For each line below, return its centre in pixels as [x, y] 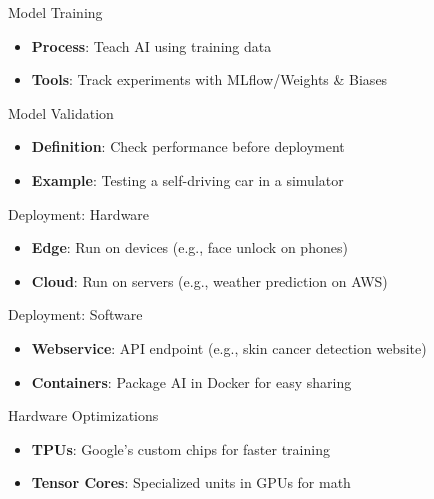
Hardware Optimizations [83, 415]
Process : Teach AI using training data [151, 45]
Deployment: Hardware [79, 213]
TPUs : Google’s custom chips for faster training [180, 448]
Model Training [55, 12]
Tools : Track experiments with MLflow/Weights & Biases [209, 79]
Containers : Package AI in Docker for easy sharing [191, 381]
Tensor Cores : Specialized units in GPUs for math [191, 482]
